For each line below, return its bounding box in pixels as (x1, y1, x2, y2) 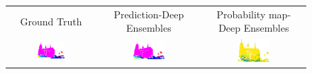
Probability (216, 6, 266, 21)
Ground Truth (20, 13, 82, 28)
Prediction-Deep (113, 6, 184, 21)
